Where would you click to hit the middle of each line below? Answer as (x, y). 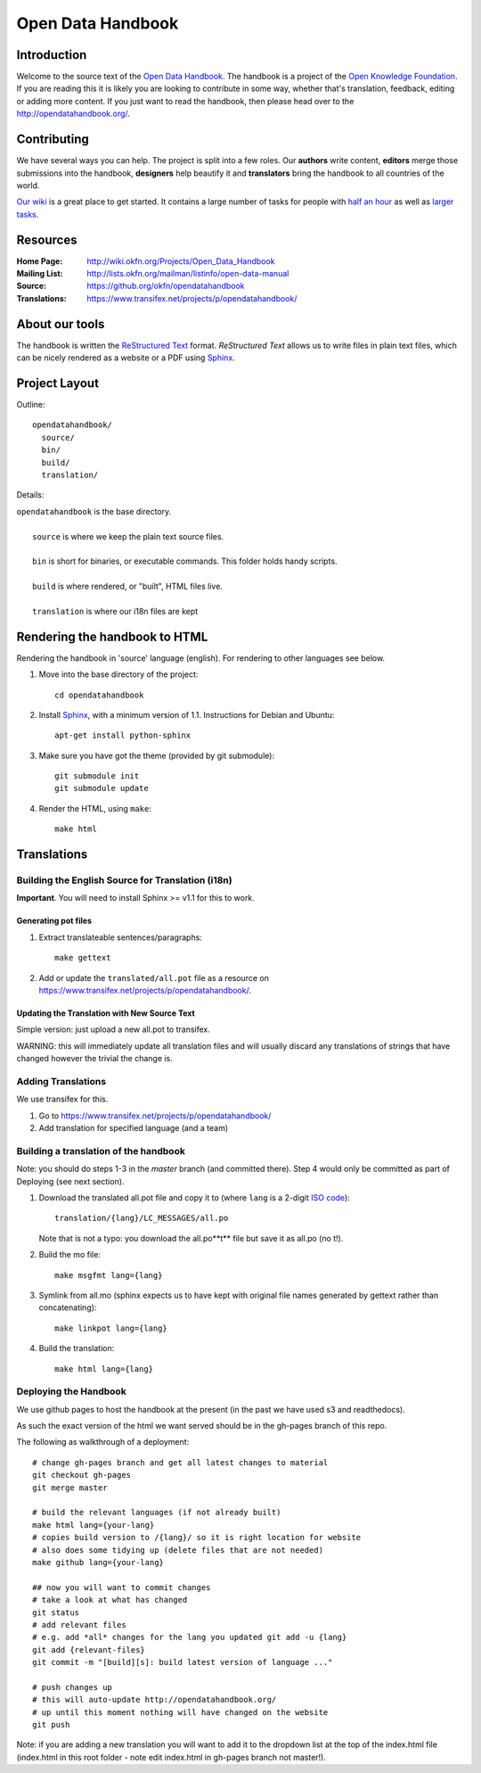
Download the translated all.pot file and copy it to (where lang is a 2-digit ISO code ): (195, 1198)
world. (28, 185)
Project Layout (58, 383)
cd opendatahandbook (99, 695)
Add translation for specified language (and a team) (134, 1128)
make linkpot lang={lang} (111, 1328)
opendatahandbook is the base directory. (94, 511)
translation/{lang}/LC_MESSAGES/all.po (142, 1218)
